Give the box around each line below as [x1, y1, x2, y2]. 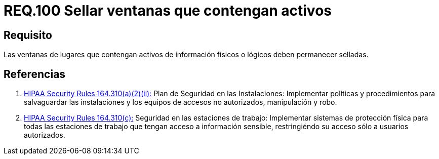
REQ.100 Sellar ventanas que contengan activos [4, 2, 332, 19]
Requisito [4, 28, 52, 42]
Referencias [4, 67, 66, 81]
